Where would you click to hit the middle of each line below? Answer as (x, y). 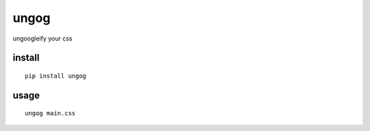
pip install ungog (56, 76)
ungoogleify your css (42, 38)
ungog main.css (50, 114)
